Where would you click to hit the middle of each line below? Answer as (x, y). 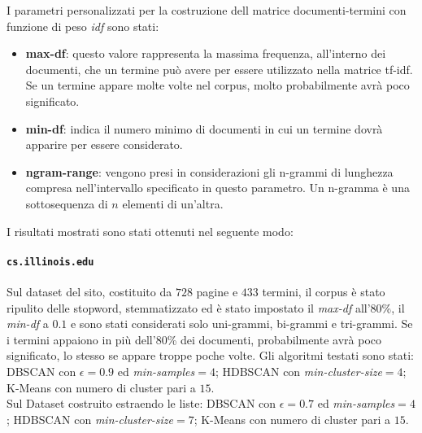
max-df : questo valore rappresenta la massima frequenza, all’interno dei (206, 53)
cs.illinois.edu (50, 262)
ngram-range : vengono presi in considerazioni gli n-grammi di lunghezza (209, 171)
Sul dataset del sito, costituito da (89, 291)
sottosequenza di (67, 203)
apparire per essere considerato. (104, 144)
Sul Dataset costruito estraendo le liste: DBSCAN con (141, 403)
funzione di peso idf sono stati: (83, 26)
